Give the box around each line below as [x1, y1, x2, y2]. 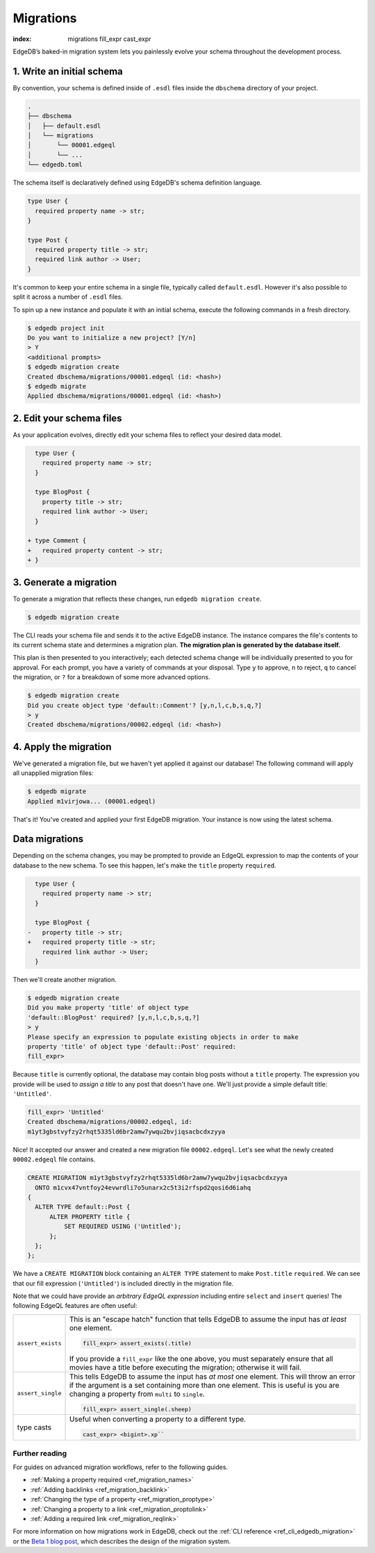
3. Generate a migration [12, 576, 117, 588]
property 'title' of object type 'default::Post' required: [27, 1043, 237, 1050]
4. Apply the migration [12, 740, 112, 753]
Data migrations [12, 833, 83, 845]
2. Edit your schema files [12, 412, 122, 424]
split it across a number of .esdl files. [12, 292, 123, 301]
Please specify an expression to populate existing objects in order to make [27, 1033, 299, 1041]
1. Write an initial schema [12, 65, 123, 77]
